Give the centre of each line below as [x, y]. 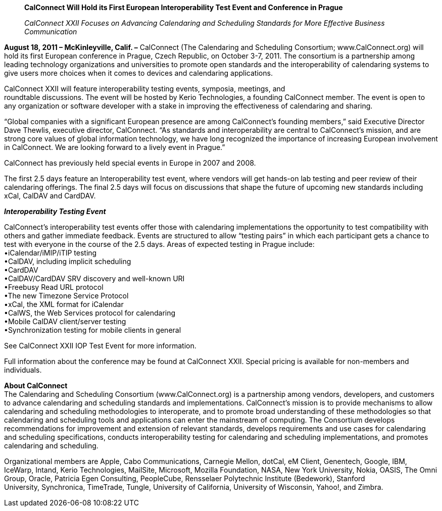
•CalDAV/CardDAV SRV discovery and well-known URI [94, 278]
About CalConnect [36, 386]
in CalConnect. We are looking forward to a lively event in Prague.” [115, 147]
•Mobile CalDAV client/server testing [65, 321]
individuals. [23, 370]
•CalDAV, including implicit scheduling [68, 261]
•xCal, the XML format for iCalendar [64, 304]
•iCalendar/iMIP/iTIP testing [51, 253]
